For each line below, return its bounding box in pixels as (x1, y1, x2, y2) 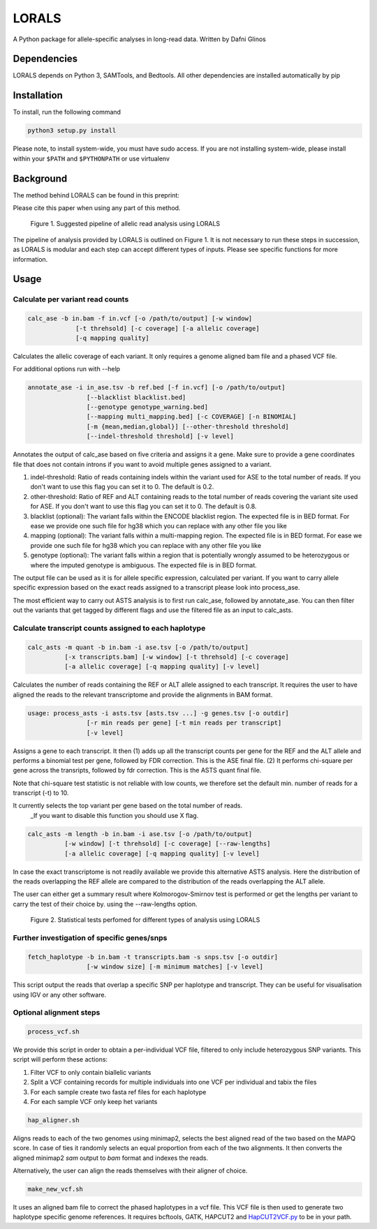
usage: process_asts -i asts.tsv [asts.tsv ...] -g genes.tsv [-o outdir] (27, 709, 290, 717)
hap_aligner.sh (27, 1116, 80, 1124)
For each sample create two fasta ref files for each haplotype (30, 1087, 207, 1096)
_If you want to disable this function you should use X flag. (30, 811, 199, 819)
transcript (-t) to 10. (13, 789, 69, 797)
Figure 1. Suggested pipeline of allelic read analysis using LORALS (30, 220, 221, 228)
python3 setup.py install (27, 126, 117, 135)
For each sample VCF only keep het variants (30, 1097, 158, 1105)
